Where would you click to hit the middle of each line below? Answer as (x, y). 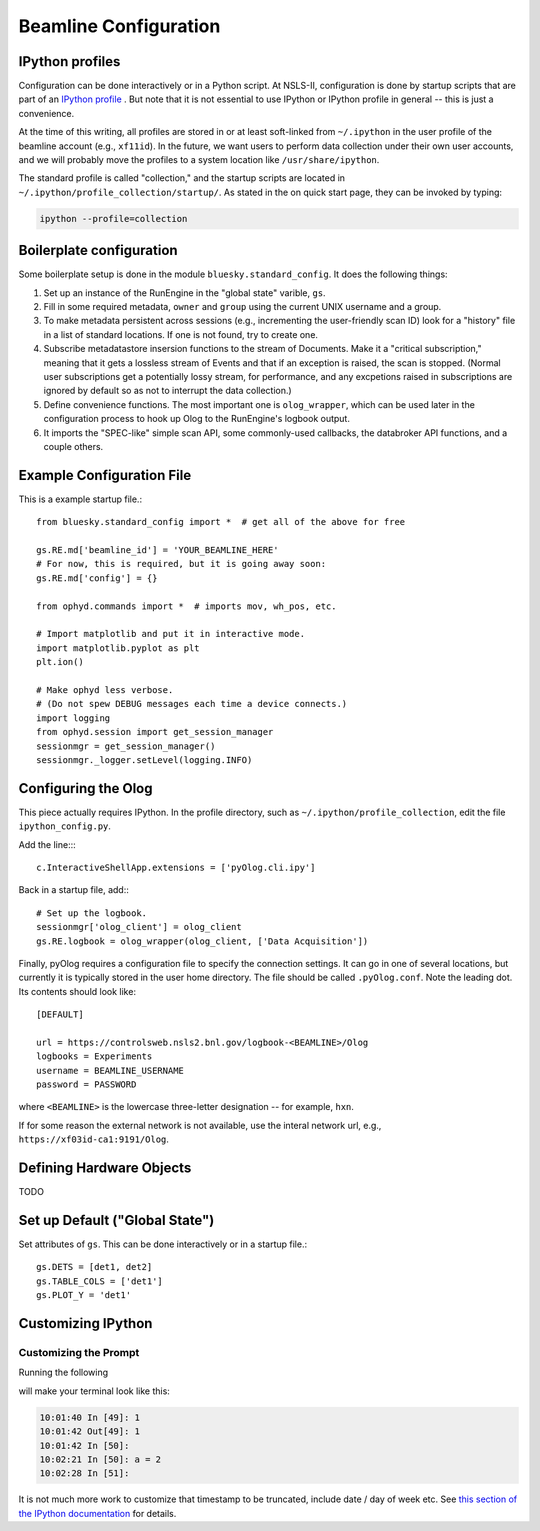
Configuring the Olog (86, 788)
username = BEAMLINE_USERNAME (110, 1070)
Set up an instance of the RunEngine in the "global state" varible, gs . (184, 292)
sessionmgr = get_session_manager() (126, 746)
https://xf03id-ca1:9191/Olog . (94, 1139)
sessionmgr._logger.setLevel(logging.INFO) (144, 759)
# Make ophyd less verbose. (105, 689)
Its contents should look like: (77, 991)
